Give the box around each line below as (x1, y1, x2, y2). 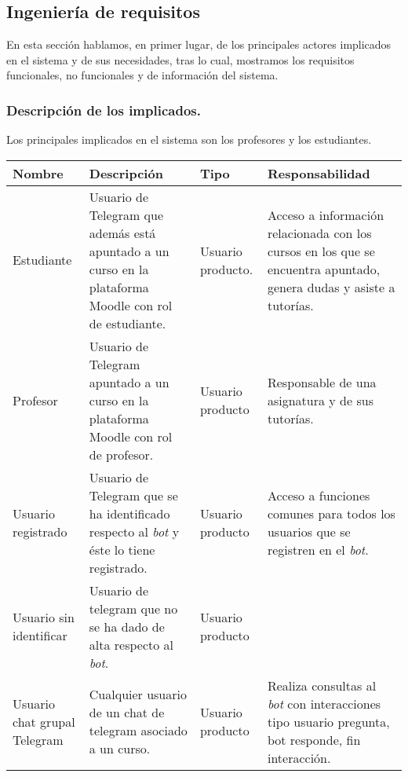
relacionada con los (267, 223, 372, 242)
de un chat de (89, 703, 165, 722)
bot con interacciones (267, 694, 381, 713)
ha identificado (89, 504, 170, 522)
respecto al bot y (89, 522, 180, 541)
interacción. (267, 748, 331, 767)
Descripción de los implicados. (6, 100, 201, 119)
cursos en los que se (267, 241, 375, 260)
